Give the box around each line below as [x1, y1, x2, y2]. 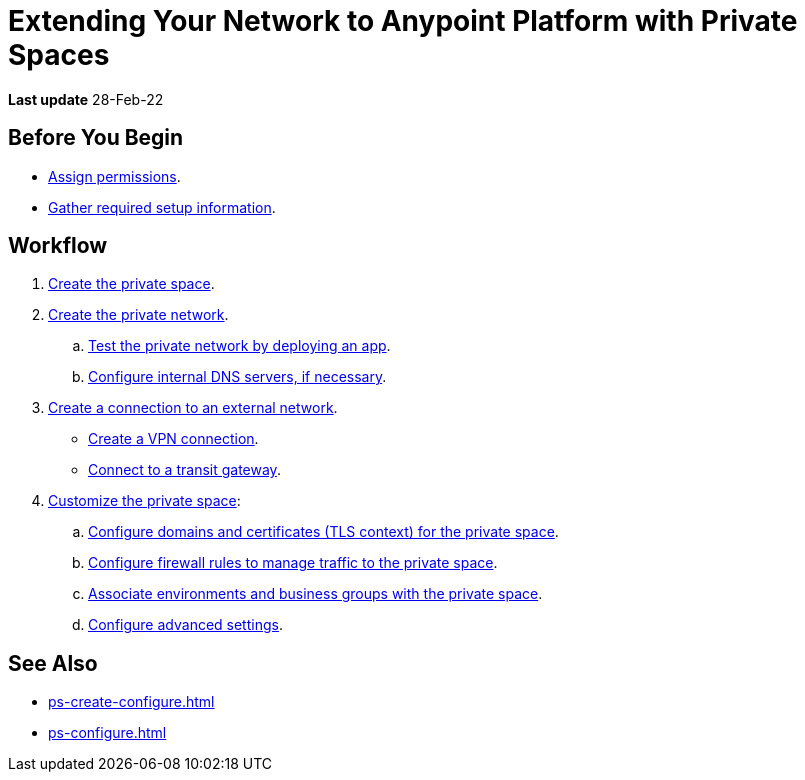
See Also [8, 650, 98, 676]
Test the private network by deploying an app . [88, 337, 391, 355]
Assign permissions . [48, 167, 181, 185]
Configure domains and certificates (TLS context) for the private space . [88, 523, 559, 541]
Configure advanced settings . [88, 616, 283, 634]
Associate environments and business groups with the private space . [88, 585, 543, 603]
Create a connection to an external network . [48, 399, 338, 417]
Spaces [8, 38, 110, 72]
